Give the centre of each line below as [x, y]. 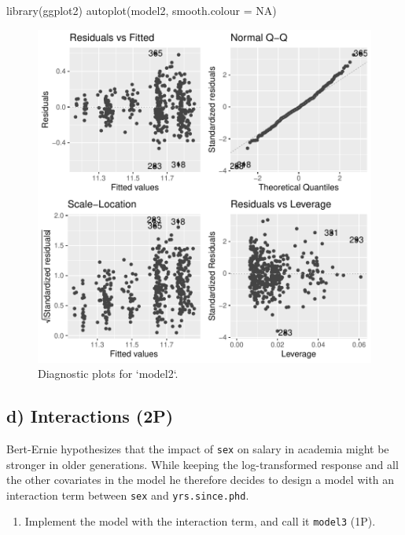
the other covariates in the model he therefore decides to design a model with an [201, 480]
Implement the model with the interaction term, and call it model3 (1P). [200, 521]
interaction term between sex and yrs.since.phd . [128, 495]
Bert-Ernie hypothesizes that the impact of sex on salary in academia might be [198, 448]
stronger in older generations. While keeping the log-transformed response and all [202, 464]
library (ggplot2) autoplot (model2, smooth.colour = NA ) [142, 10]
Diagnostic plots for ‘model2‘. [108, 374]
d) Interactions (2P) [90, 416]
